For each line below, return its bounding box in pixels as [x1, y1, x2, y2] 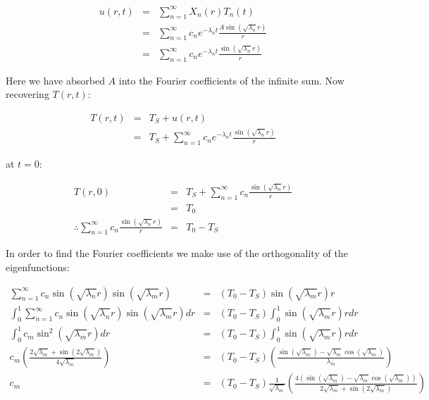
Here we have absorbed [6, 73, 105, 87]
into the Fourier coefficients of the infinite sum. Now [118, 73, 344, 87]
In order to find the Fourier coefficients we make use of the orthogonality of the [6, 246, 348, 261]
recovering [6, 87, 49, 101]
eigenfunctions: [6, 259, 70, 274]
